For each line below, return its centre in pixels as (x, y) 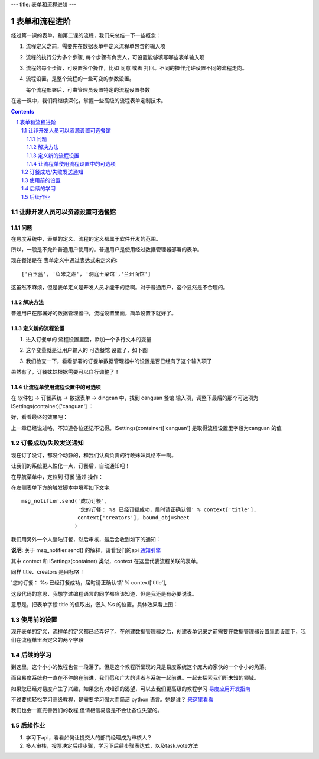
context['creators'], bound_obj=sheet (134, 518)
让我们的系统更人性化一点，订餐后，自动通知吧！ (70, 466)
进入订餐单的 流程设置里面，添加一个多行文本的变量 (89, 339)
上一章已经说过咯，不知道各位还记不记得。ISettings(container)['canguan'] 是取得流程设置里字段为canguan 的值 (146, 428)
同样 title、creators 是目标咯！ (48, 572)
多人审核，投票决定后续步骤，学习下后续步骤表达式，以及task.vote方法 (112, 745)
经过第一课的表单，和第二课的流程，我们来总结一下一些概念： (86, 35)
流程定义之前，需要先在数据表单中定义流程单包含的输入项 (95, 46)
